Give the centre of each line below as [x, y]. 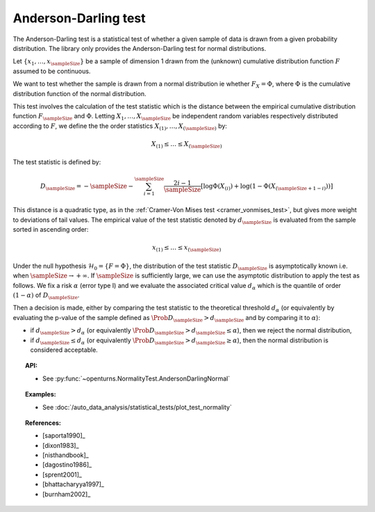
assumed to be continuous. [52, 71]
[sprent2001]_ [62, 474]
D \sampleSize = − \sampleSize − [87, 186]
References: [43, 423]
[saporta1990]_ [64, 435]
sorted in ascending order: [51, 230]
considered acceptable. [64, 350]
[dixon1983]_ [61, 445]
